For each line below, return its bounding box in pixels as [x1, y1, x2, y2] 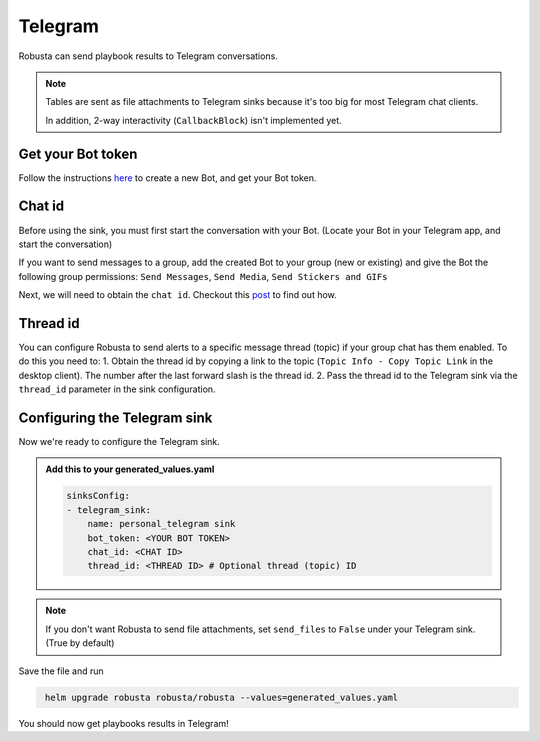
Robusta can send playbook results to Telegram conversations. [18, 50, 279, 62]
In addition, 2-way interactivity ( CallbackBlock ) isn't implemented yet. [45, 114, 342, 126]
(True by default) [45, 637, 115, 649]
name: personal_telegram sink [87, 518, 236, 530]
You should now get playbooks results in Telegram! [18, 717, 229, 729]
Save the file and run [18, 665, 104, 677]
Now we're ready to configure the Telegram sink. [18, 436, 220, 448]
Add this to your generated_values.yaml [45, 463, 215, 475]
